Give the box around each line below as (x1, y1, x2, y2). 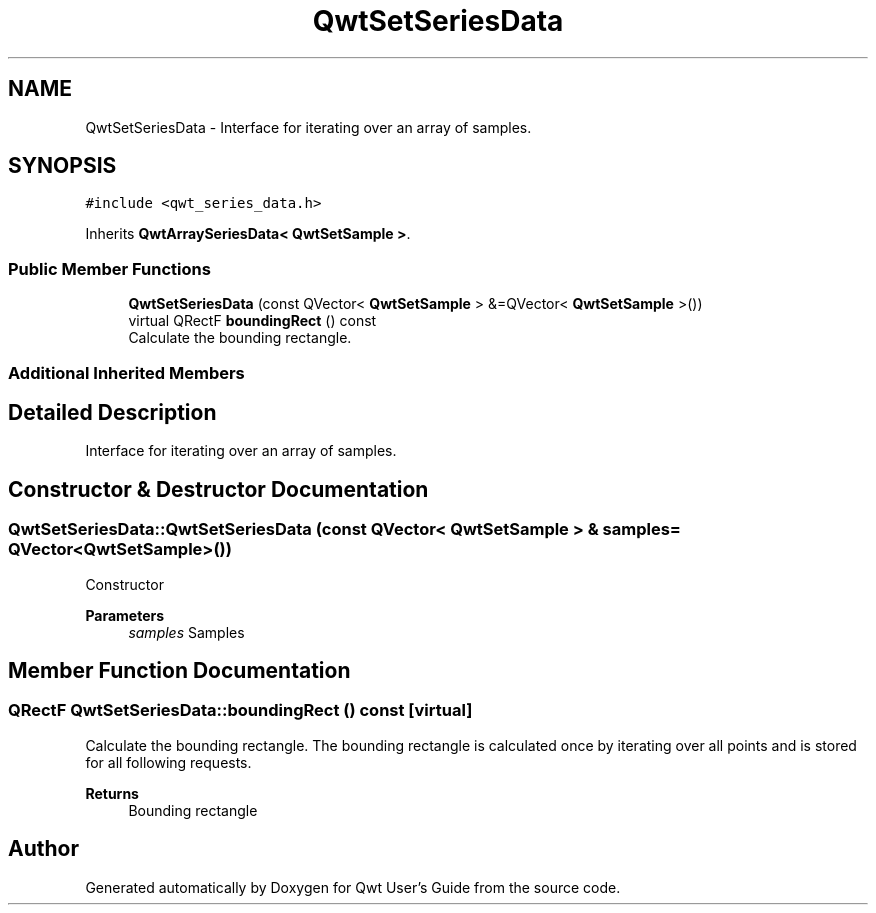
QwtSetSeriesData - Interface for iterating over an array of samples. (85, 118, 532, 136)
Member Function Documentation (8, 658, 351, 684)
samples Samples (128, 623, 245, 641)
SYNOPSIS (8, 153, 117, 179)
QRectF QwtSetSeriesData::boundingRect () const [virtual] (8, 700, 473, 721)
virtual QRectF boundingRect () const (128, 312, 377, 330)
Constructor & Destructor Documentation (8, 476, 429, 502)
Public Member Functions (8, 258, 211, 279)
